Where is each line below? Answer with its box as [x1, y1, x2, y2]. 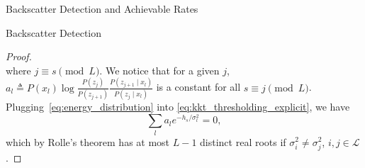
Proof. [6, 49, 32, 64]
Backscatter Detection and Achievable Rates [6, 1, 198, 16]
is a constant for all [156, 79, 241, 94]
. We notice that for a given [99, 62, 220, 77]
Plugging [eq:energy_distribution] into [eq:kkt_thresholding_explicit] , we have [6, 99, 350, 113]
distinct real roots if [200, 134, 286, 149]
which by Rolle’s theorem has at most [6, 134, 170, 149]
